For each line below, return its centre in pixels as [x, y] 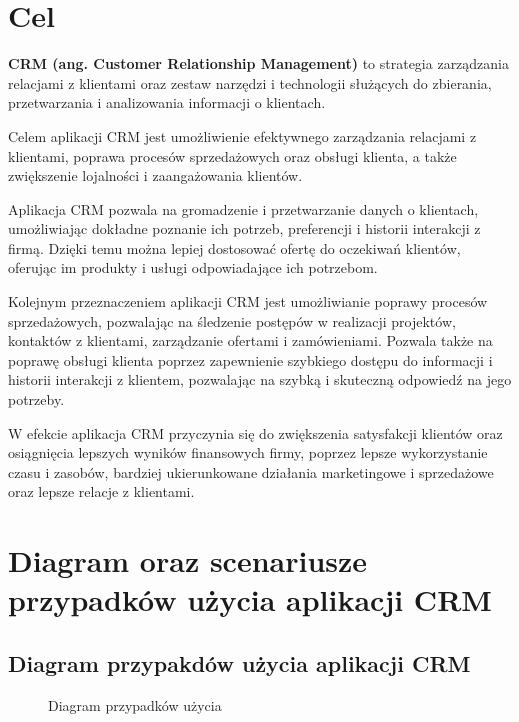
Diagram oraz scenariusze [188, 560]
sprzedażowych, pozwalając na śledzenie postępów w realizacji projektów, [232, 320]
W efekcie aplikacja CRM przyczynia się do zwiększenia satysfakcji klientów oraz [255, 432]
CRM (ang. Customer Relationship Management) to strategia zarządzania [259, 63]
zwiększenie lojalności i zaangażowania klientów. [155, 175]
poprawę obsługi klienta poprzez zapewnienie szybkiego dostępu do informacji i [250, 359]
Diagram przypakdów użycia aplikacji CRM [239, 662]
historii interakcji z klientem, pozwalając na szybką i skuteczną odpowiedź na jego [260, 379]
